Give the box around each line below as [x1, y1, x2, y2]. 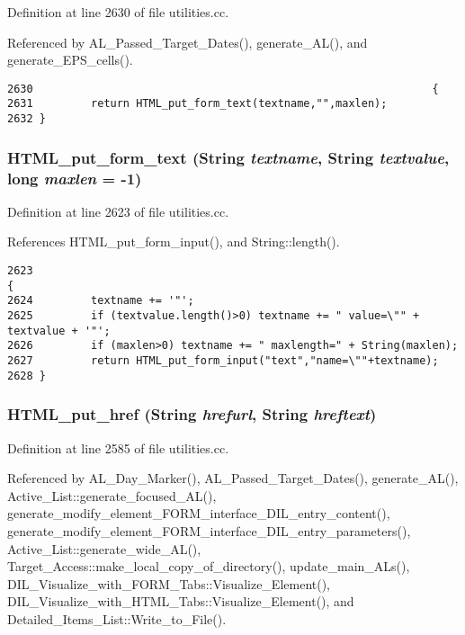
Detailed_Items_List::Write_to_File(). [7, 609, 227, 628]
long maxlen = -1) [7, 166, 142, 189]
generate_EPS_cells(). [7, 50, 133, 69]
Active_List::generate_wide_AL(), [7, 539, 201, 558]
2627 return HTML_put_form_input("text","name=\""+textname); [7, 354, 439, 368]
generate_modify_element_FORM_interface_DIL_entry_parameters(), [7, 521, 411, 540]
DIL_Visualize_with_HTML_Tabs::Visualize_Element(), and [7, 592, 354, 611]
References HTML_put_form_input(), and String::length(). [7, 232, 340, 251]
